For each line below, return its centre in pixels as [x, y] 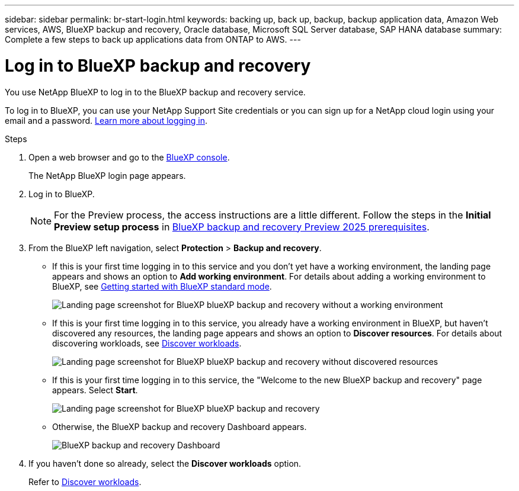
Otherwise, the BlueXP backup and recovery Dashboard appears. [180, 426]
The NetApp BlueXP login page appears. [107, 175]
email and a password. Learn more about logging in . [106, 120]
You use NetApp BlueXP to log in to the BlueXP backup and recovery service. [155, 92]
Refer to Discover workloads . [85, 482]
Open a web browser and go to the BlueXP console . [129, 157]
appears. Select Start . [95, 390]
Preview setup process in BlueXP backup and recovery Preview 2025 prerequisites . [242, 227]
